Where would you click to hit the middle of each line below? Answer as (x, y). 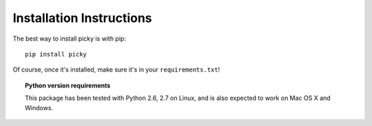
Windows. (39, 107)
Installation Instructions (82, 18)
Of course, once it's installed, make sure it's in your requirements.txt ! (116, 70)
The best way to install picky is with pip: (70, 39)
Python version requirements (68, 85)
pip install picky (56, 54)
